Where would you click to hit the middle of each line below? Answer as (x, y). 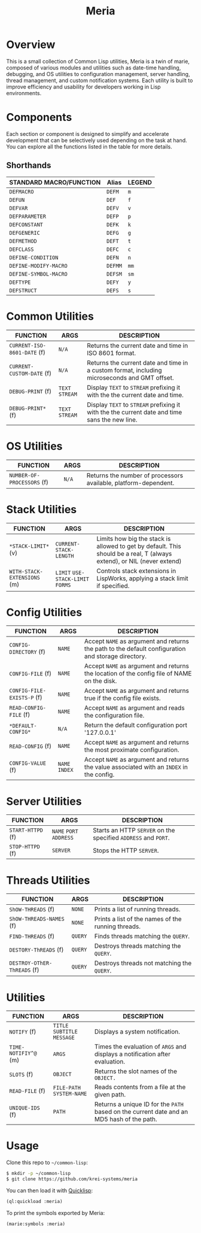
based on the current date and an (141, 1112)
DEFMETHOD (23, 241)
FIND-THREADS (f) (32, 937)
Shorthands (29, 166)
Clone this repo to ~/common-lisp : (47, 1162)
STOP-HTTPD (25, 847)
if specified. (113, 586)
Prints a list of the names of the (138, 919)
